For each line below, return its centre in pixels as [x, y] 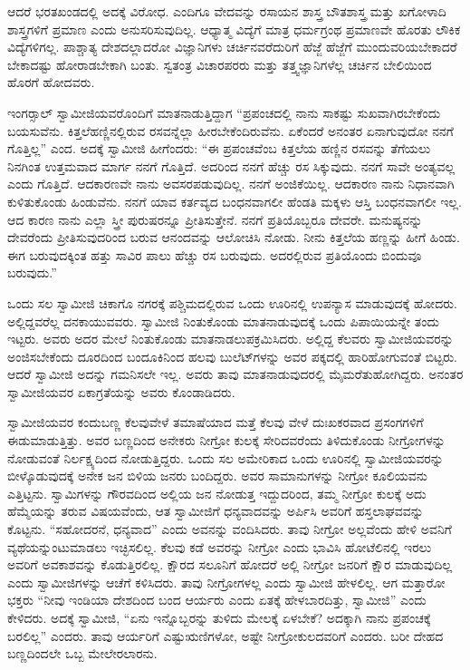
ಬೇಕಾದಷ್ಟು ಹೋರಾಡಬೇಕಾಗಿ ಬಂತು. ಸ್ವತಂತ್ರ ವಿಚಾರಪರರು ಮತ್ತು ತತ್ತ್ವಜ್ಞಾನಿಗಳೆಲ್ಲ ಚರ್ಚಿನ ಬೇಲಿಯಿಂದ [220, 64]
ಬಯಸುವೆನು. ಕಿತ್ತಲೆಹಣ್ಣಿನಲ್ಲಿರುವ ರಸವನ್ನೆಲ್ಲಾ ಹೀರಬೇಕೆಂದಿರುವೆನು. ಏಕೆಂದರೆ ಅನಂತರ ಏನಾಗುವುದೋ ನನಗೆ [230, 130]
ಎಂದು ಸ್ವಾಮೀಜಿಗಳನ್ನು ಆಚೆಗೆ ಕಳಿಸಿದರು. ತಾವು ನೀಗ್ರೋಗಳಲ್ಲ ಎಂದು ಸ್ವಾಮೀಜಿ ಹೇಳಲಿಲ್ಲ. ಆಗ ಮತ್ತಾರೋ [226, 582]
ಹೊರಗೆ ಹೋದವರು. [51, 82]
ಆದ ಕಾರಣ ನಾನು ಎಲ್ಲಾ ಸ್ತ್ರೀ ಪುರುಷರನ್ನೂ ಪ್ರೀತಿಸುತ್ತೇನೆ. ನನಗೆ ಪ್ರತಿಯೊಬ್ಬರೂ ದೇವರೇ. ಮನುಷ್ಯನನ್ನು [215, 219]
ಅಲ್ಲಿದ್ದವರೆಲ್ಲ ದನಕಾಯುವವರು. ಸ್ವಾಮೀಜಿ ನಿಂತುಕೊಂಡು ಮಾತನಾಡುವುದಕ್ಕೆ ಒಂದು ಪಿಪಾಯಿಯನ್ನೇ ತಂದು [223, 320]
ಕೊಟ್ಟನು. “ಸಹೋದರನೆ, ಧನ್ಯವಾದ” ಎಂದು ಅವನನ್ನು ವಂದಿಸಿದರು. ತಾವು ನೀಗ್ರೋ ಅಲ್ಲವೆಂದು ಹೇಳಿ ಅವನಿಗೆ [230, 529]
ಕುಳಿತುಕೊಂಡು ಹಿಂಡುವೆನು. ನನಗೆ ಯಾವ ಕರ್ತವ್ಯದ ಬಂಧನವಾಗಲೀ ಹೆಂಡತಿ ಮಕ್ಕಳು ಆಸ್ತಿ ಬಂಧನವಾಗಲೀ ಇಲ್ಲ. [235, 201]
